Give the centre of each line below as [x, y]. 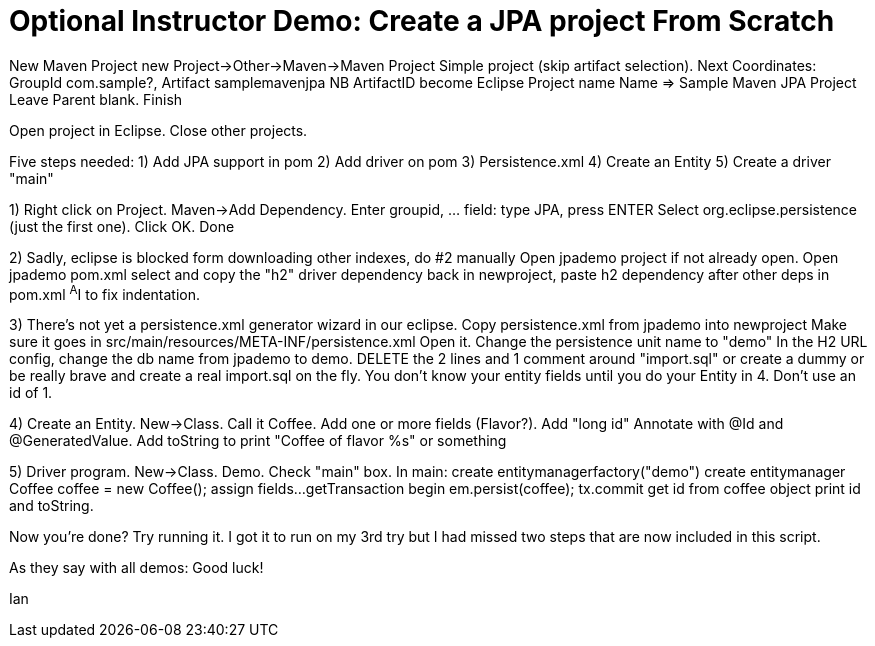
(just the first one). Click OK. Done [122, 226]
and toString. [51, 506]
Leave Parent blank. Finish [96, 99]
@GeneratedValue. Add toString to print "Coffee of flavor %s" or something [258, 441]
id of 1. [31, 393]
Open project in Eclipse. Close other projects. [158, 130]
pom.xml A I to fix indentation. [105, 292]
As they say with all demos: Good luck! [136, 568]
